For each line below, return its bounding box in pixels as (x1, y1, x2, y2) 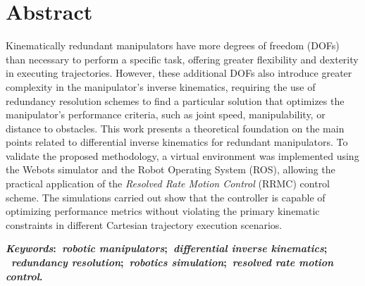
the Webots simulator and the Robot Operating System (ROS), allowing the (6, 162, 335, 177)
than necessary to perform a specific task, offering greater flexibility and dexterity (6, 51, 359, 66)
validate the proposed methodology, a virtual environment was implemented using (6, 148, 359, 163)
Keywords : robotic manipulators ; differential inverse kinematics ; (6, 241, 328, 256)
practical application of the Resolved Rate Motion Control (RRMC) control (6, 176, 330, 191)
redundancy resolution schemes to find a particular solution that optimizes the (6, 93, 345, 108)
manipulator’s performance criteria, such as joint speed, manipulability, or (6, 107, 326, 122)
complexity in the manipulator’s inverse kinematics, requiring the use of (6, 79, 316, 94)
